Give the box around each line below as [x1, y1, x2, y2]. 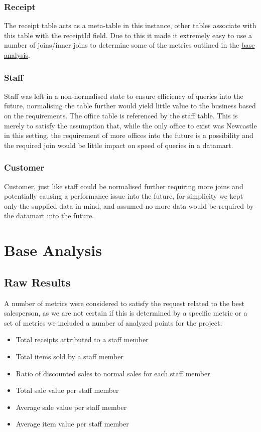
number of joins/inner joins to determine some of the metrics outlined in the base [4, 40, 255, 50]
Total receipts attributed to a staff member [16, 334, 149, 345]
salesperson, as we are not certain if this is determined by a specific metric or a [4, 308, 247, 318]
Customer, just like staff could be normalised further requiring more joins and [4, 181, 243, 191]
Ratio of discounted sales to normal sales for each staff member [16, 368, 210, 378]
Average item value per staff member [16, 418, 129, 429]
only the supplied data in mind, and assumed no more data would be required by [4, 200, 254, 211]
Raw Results [4, 274, 71, 290]
